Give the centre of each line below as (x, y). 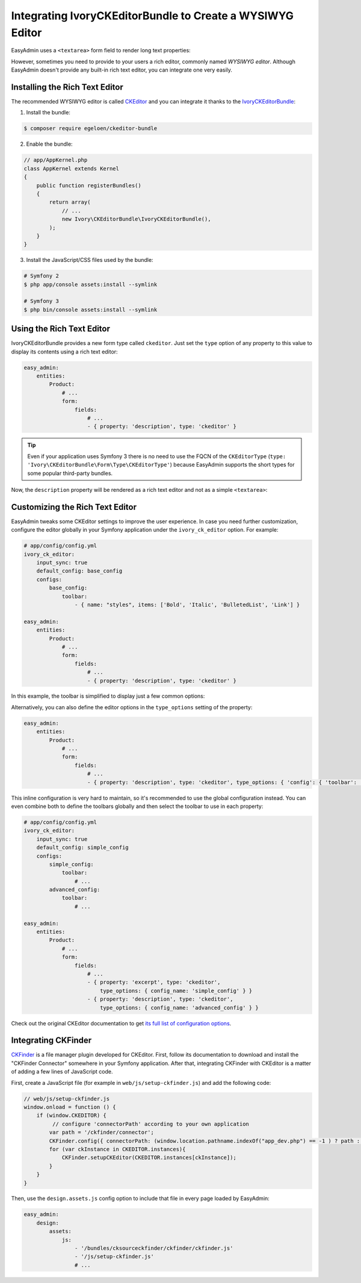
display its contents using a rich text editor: (64, 352)
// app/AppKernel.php (56, 160)
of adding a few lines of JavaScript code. (62, 1072)
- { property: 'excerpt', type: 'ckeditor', (154, 982)
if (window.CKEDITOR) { (71, 1116)
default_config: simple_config (82, 848)
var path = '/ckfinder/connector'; (102, 1132)
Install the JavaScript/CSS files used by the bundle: (90, 260)
